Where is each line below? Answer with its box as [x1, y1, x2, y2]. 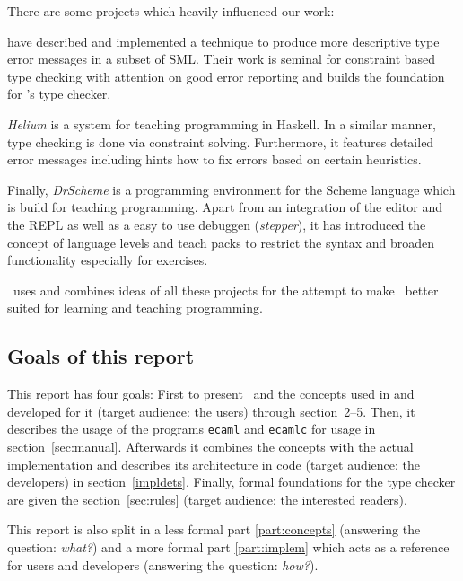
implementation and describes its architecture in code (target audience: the [7, 454, 421, 473]
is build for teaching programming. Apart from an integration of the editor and [7, 198, 442, 216]
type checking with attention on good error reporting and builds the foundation [7, 66, 445, 85]
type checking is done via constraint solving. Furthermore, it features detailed [7, 132, 434, 151]
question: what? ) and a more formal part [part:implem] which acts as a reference [7, 537, 450, 556]
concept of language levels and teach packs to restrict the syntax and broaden [7, 233, 435, 251]
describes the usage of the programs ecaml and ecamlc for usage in [7, 419, 376, 438]
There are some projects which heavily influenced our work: [7, 2, 335, 20]
